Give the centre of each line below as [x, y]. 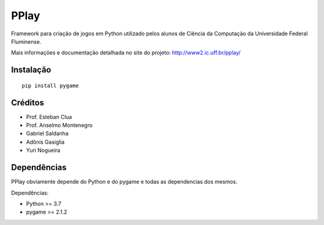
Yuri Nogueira [43, 150]
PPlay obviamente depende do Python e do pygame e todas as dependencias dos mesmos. [124, 182]
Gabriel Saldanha [47, 133]
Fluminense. [26, 41]
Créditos [28, 103]
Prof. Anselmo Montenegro [59, 125]
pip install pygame [50, 86]
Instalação [31, 70]
